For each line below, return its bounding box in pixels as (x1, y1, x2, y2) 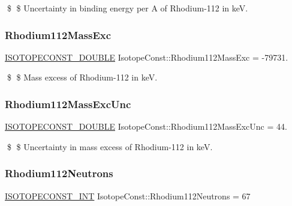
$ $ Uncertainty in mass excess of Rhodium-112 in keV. (7, 140, 213, 153)
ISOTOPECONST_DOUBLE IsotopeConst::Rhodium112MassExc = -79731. (5, 50, 288, 63)
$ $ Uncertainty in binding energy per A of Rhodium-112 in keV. (7, 2, 248, 14)
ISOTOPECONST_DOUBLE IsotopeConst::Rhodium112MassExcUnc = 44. (5, 120, 287, 133)
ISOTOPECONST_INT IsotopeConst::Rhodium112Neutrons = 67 (5, 189, 251, 202)
